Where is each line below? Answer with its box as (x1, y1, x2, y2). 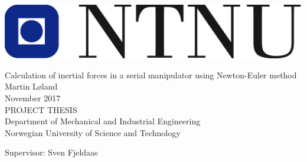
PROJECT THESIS (5, 103, 77, 115)
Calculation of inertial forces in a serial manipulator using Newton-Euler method (5, 68, 297, 81)
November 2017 (5, 91, 61, 104)
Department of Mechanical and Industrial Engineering (5, 115, 201, 127)
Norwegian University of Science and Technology (5, 126, 181, 138)
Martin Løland (5, 80, 58, 92)
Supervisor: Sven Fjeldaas (5, 146, 98, 158)
